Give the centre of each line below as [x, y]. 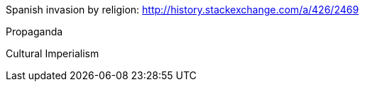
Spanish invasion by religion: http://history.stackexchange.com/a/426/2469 [182, 10]
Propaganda [34, 31]
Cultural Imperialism [53, 53]
